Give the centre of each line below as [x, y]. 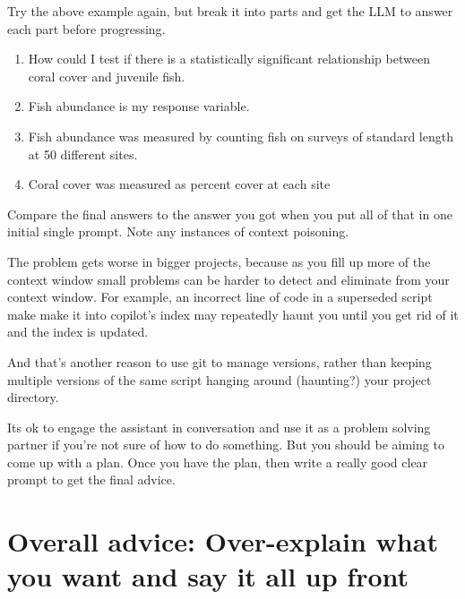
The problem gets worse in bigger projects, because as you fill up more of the [219, 261]
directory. [33, 397]
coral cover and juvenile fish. [107, 76]
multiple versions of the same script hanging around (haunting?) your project [220, 379]
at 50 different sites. [83, 154]
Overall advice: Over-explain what [223, 541]
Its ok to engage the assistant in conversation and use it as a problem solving [219, 427]
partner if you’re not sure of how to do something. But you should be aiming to [226, 445]
